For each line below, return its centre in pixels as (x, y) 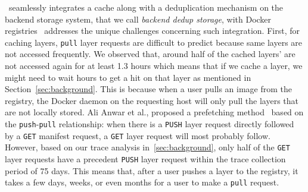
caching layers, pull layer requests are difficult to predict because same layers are (154, 42)
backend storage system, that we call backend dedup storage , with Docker (138, 19)
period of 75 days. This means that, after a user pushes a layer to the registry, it (152, 170)
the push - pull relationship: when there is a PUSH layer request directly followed (150, 124)
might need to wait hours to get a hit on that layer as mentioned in (128, 77)
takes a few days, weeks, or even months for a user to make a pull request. (142, 182)
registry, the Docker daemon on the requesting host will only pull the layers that (152, 100)
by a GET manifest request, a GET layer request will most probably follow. (138, 135)
